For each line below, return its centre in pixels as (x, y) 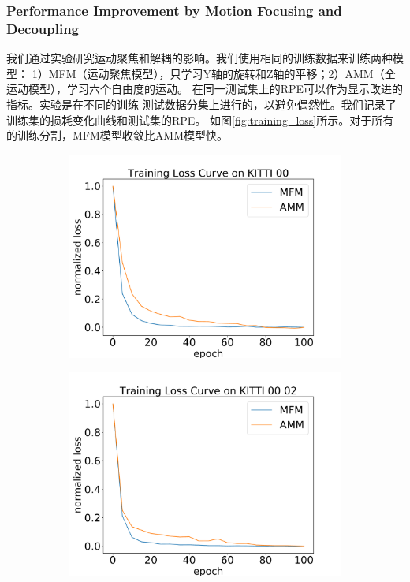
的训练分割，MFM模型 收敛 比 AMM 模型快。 (117, 135)
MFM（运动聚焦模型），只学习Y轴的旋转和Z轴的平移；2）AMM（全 (222, 73)
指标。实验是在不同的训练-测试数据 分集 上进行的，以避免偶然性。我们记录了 (201, 104)
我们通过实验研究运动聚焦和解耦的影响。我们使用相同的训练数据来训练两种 (199, 58)
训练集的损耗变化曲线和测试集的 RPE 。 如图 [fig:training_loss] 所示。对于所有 (200, 119)
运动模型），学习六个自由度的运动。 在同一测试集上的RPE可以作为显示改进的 (205, 89)
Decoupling (43, 28)
